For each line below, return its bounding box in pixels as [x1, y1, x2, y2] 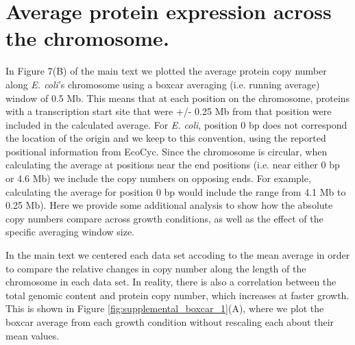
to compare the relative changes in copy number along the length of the [5, 261, 306, 275]
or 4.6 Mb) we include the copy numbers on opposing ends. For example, [5, 171, 311, 186]
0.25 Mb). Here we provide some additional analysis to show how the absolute [5, 198, 333, 212]
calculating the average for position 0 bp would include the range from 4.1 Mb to [5, 184, 346, 199]
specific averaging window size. [5, 225, 135, 239]
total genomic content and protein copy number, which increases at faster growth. [5, 287, 350, 302]
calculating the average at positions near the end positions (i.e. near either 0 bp [5, 157, 340, 172]
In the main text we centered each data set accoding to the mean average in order [5, 248, 350, 262]
